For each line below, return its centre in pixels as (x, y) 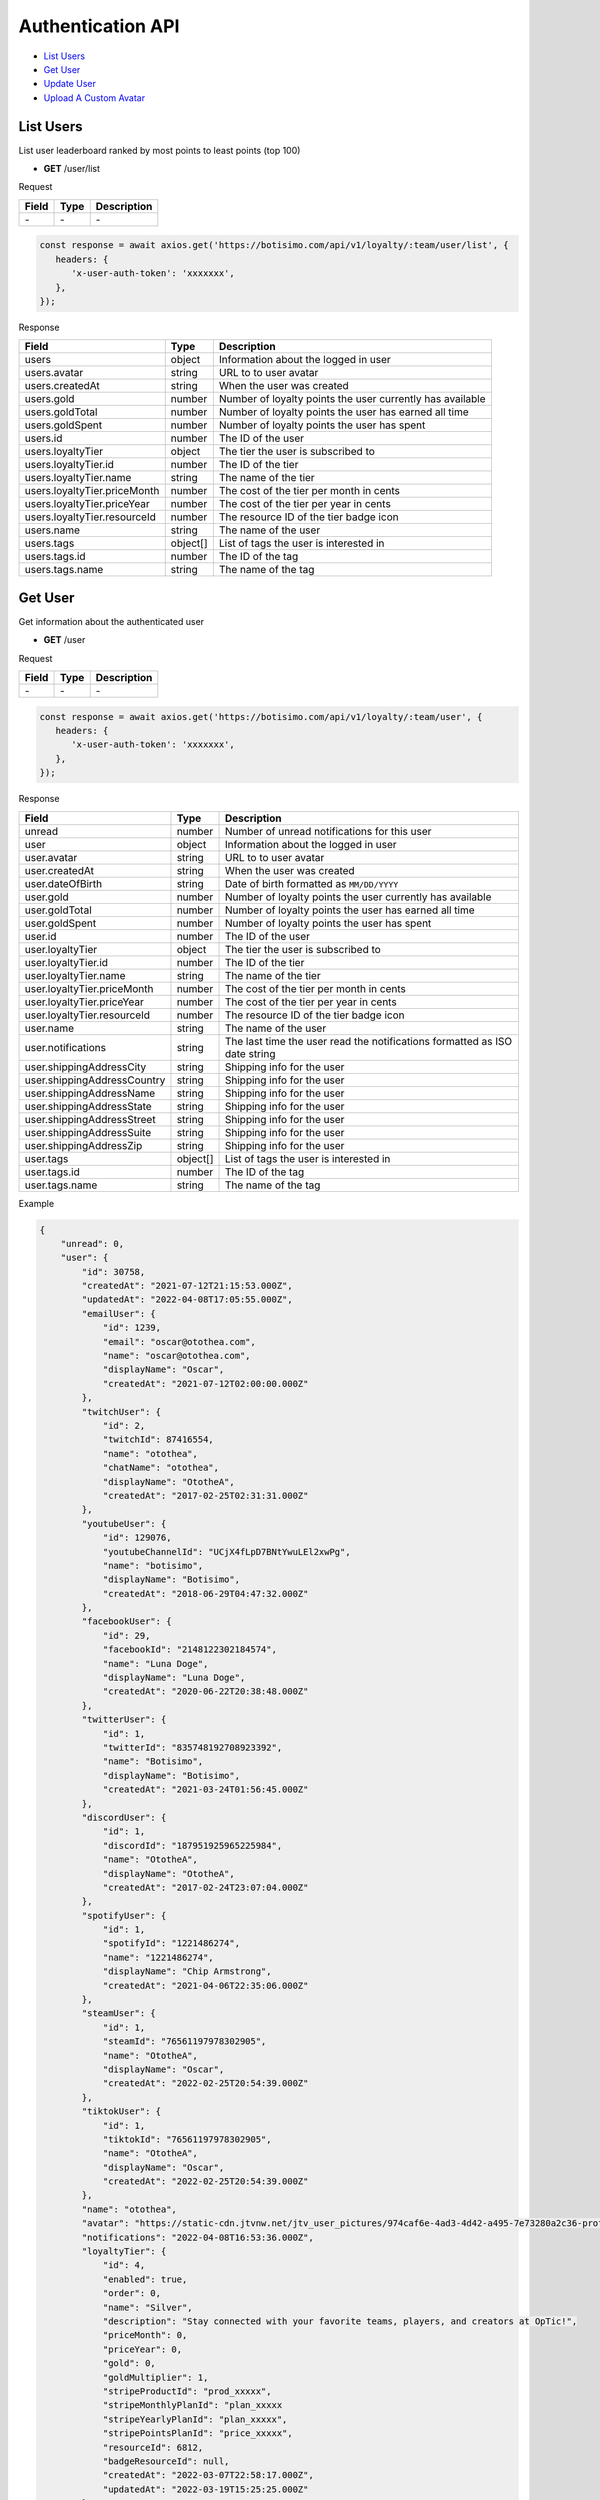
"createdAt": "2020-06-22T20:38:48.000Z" (205, 1691)
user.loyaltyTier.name (75, 975)
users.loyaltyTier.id (69, 465)
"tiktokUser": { (121, 2111)
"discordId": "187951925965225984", (192, 1845)
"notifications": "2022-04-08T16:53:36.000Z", (197, 2237)
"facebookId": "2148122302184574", (189, 1649)
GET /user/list (71, 169)
